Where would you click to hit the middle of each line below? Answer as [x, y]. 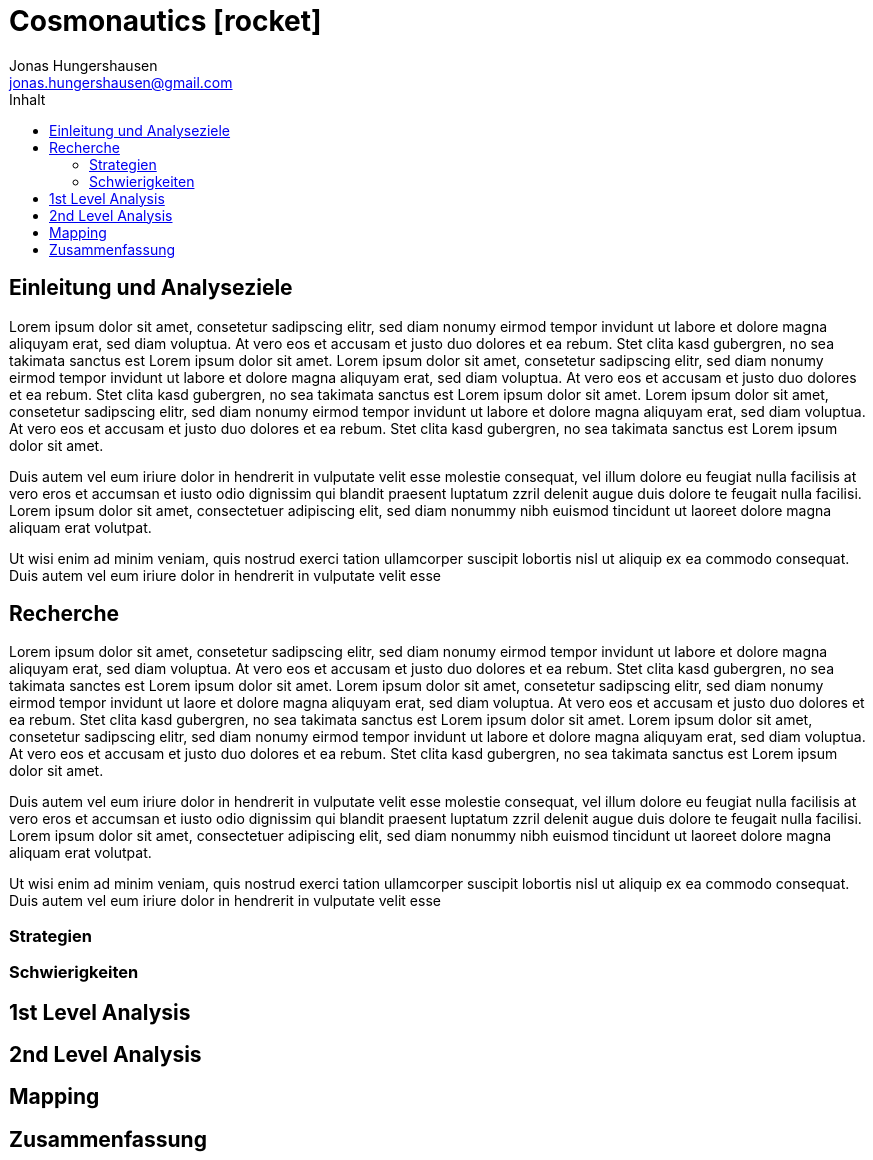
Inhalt [27, 99]
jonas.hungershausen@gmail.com [121, 82]
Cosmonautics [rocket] [165, 21]
